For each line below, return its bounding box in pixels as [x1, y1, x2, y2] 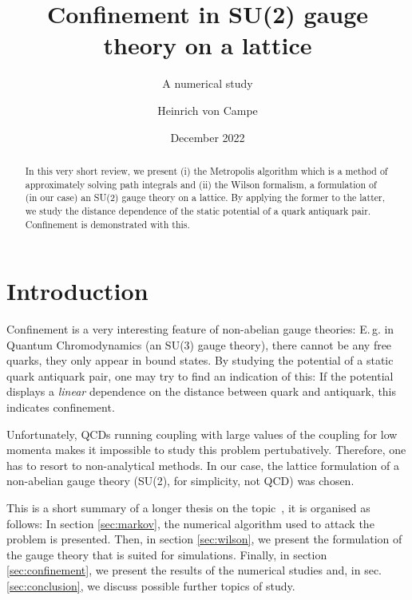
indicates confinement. [6, 399, 115, 416]
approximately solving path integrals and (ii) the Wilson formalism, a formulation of [25, 177, 377, 191]
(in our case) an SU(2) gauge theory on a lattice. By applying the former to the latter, [25, 191, 386, 204]
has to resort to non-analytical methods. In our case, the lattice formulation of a [6, 456, 400, 473]
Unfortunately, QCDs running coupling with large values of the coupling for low [6, 425, 398, 442]
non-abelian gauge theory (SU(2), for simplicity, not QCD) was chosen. [6, 472, 355, 489]
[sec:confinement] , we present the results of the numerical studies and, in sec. [6, 562, 382, 578]
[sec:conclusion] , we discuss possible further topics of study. [6, 578, 295, 594]
